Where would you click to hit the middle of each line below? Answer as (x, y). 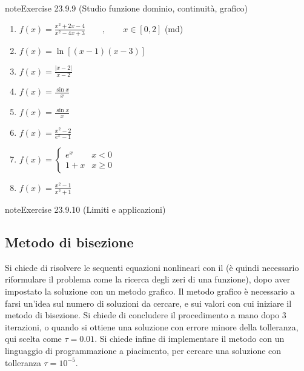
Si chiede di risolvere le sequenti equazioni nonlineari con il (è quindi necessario (152, 267)
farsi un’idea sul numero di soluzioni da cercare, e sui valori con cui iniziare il (148, 303)
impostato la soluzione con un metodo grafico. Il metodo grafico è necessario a (150, 291)
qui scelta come (33, 339)
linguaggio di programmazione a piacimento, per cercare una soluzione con (143, 351)
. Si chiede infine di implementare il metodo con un (190, 339)
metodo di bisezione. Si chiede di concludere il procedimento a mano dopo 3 (146, 315)
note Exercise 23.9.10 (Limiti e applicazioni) (85, 209)
